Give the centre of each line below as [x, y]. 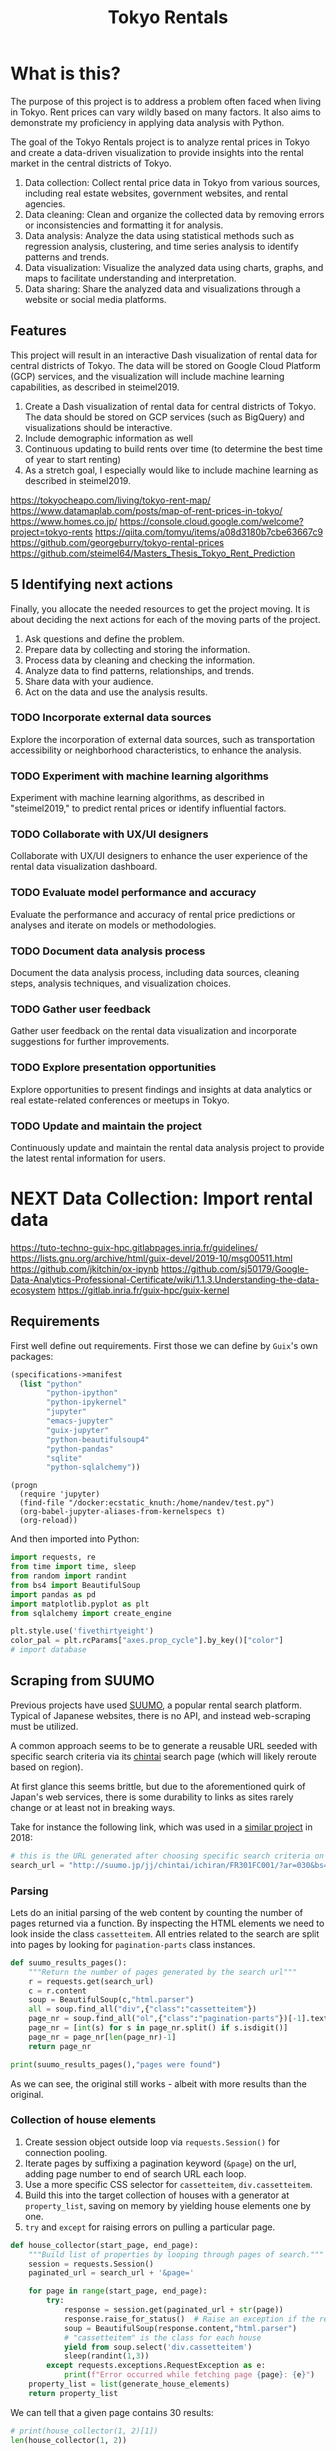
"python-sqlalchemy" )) [93, 1467]
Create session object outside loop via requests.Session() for [152, 2142]
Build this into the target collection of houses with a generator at [157, 2195]
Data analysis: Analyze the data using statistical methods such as [159, 235]
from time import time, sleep [73, 1567]
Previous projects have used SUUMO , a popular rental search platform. [156, 1705]
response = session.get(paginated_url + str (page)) [173, 2310]
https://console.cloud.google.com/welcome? [212, 521]
